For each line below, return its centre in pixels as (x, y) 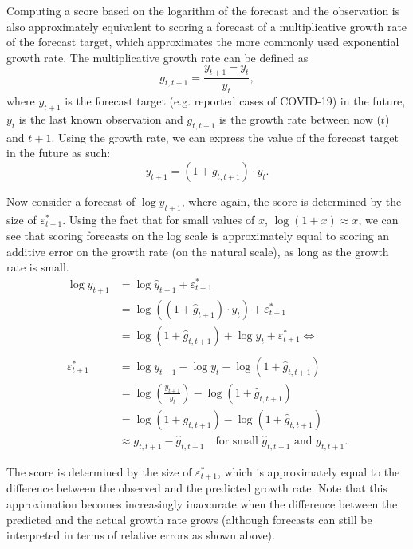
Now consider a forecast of (71, 201)
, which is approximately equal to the (309, 471)
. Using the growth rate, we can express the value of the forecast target (225, 137)
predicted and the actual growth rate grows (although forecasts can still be (189, 519)
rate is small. (38, 267)
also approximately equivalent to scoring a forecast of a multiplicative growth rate (207, 26)
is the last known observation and (101, 118)
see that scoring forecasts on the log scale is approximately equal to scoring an (198, 236)
